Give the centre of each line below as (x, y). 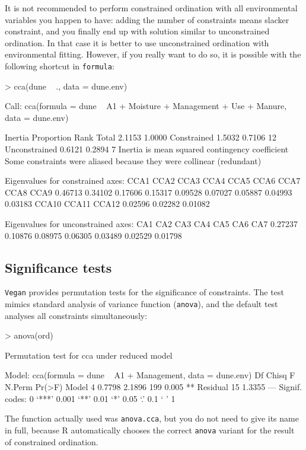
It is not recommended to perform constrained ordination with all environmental (151, 8)
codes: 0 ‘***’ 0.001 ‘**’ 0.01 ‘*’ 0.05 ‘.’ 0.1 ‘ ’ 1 (90, 398)
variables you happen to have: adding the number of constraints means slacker (147, 19)
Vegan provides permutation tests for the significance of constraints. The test (144, 292)
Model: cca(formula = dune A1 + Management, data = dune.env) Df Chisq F (150, 375)
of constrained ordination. (52, 441)
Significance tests (58, 267)
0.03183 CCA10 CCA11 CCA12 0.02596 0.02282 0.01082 (107, 204)
